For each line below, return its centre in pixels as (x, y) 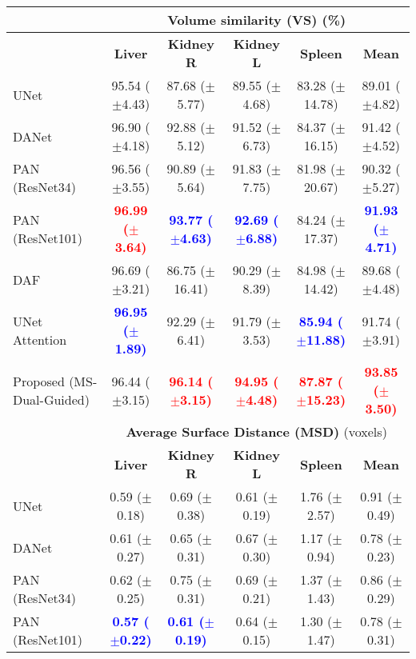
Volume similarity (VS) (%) (257, 20)
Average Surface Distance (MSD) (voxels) (256, 431)
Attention (40, 339)
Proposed (39, 381)
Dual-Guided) (51, 399)
